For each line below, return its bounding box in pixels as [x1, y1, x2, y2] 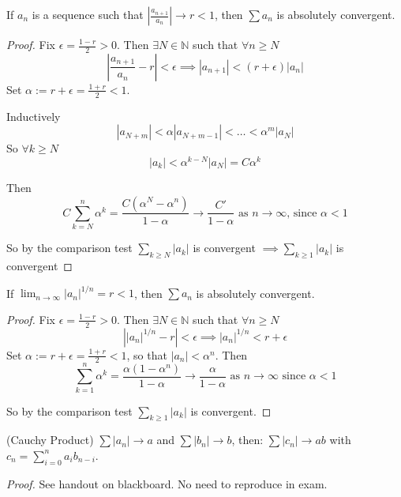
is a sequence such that [32, 6, 144, 22]
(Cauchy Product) [6, 431, 94, 448]
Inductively [6, 107, 61, 124]
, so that [126, 346, 167, 363]
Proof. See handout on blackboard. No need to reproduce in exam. [6, 475, 328, 491]
